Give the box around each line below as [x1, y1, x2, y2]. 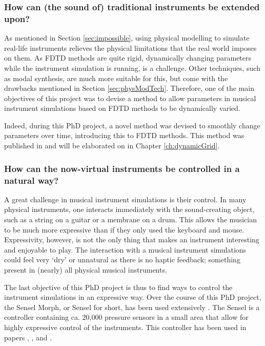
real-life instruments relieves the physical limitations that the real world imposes [4, 42, 257, 53]
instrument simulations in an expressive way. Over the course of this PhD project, [4, 292, 261, 302]
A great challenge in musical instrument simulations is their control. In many [4, 194, 247, 204]
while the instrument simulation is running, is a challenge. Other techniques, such [4, 62, 260, 73]
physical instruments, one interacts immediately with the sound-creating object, [4, 204, 255, 215]
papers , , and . [4, 332, 52, 342]
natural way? [4, 174, 59, 186]
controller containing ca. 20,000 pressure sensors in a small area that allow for [4, 312, 249, 322]
